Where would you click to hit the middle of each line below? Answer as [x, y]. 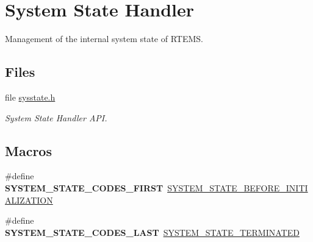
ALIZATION [29, 200]
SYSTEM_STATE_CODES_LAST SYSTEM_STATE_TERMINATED [152, 232]
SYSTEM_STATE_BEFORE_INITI [238, 187]
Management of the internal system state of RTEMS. [104, 39]
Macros [28, 150]
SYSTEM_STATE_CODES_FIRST [84, 187]
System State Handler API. [56, 117]
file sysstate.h [30, 97]
